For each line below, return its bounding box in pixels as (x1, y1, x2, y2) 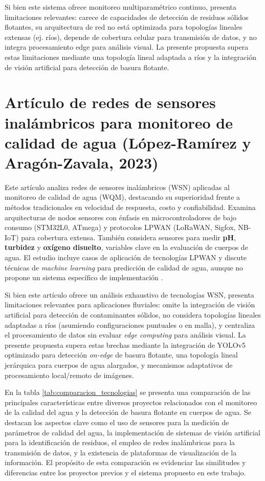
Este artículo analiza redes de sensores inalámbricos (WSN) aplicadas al (5, 181, 230, 192)
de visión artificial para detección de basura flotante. (5, 61, 169, 72)
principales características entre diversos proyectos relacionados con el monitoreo (5, 396, 257, 407)
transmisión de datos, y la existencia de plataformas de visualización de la (5, 447, 237, 457)
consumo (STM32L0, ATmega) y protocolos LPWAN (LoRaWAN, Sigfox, (5, 222, 236, 233)
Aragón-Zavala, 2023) (5, 152, 159, 173)
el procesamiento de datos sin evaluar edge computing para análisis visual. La (5, 329, 246, 340)
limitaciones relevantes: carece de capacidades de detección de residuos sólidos (5, 11, 249, 22)
